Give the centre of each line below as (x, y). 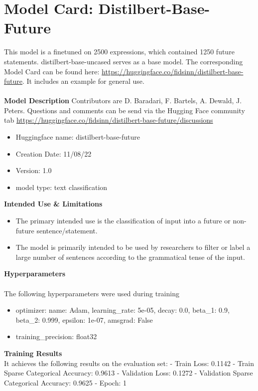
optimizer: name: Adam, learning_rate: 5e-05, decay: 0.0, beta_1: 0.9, (123, 310)
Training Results (33, 353)
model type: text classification (62, 187)
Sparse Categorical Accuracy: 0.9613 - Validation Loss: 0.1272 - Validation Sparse (129, 373)
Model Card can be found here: (52, 71)
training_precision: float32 (56, 336)
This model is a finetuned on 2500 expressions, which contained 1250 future (119, 52)
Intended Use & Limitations (53, 204)
